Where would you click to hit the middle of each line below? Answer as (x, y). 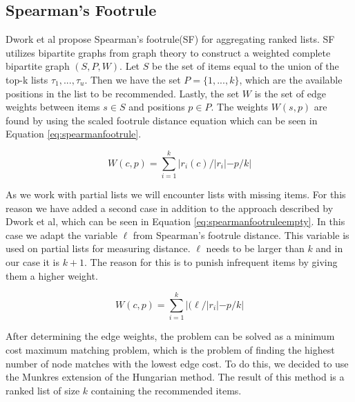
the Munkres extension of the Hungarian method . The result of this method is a (175, 377)
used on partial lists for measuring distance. (98, 248)
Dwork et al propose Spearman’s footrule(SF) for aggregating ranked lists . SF (170, 39)
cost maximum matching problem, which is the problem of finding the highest (170, 349)
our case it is (32, 262)
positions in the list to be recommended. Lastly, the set (123, 93)
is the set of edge (290, 93)
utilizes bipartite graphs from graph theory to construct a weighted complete (168, 52)
